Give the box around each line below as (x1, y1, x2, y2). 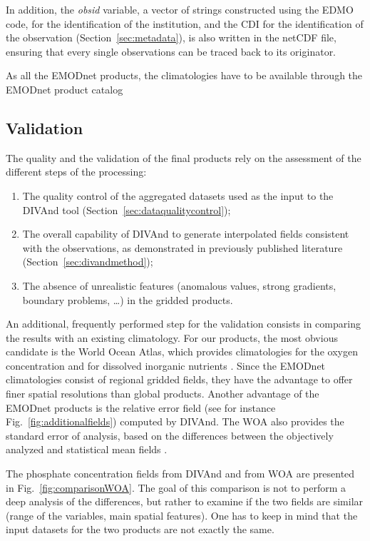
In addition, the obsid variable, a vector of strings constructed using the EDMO (6, 2, 354, 16)
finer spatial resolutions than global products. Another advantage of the (6, 386, 319, 401)
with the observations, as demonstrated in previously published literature (22, 240, 343, 255)
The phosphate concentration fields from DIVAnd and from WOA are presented (6, 466, 355, 481)
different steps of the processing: (6, 164, 147, 179)
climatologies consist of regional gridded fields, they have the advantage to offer (6, 372, 353, 387)
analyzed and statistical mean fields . (6, 442, 168, 457)
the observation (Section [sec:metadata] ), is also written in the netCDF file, (6, 30, 336, 45)
